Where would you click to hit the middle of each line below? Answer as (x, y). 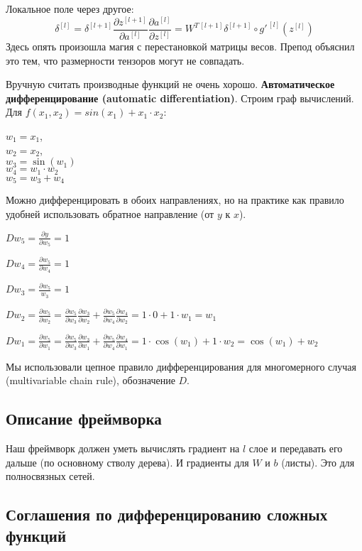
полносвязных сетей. (50, 476)
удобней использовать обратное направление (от (110, 213)
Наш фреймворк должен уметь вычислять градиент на (123, 448)
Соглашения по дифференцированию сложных (167, 514)
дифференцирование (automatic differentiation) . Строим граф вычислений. (180, 98)
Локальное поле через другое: (70, 9)
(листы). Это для (318, 462)
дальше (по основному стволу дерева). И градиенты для (127, 462)
